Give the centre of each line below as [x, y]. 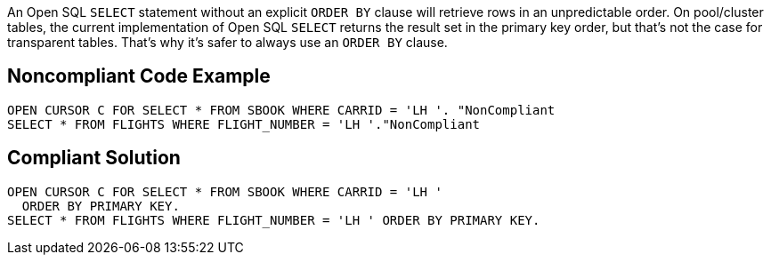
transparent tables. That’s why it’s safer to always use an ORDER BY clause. [227, 42]
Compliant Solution [94, 158]
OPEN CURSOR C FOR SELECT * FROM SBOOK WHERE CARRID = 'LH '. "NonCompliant [281, 110]
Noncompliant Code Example [139, 76]
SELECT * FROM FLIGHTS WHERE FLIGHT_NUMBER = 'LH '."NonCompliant [244, 124]
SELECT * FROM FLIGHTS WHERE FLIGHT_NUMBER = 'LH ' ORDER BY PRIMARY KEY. [274, 220]
